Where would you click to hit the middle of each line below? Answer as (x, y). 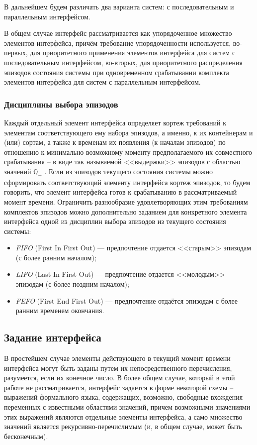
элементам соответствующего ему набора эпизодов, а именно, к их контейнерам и (128, 132)
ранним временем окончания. (60, 310)
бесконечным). (26, 436)
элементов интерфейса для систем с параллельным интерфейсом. (102, 82)
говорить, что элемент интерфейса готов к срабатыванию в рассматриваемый (121, 192)
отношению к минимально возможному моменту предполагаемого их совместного (128, 152)
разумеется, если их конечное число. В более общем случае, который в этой (120, 378)
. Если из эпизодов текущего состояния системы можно (128, 171)
